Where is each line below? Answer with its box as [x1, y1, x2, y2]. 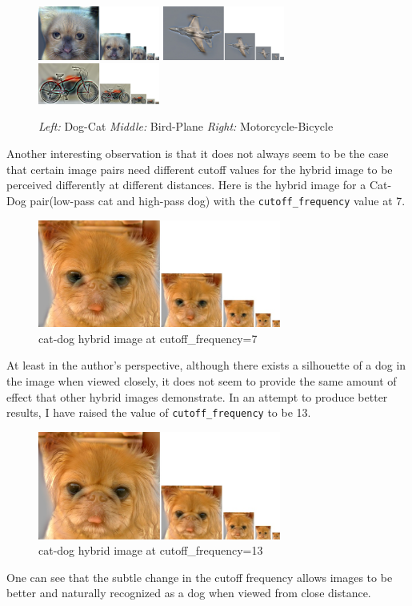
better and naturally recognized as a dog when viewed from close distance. [6, 584, 371, 601]
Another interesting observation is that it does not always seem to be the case [6, 145, 389, 162]
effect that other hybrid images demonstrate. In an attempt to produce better [6, 388, 388, 405]
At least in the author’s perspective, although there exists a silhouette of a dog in [6, 357, 406, 374]
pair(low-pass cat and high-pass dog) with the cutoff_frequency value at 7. [30, 192, 406, 208]
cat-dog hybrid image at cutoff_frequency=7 [38, 329, 258, 346]
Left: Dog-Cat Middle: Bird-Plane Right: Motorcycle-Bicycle [38, 118, 334, 135]
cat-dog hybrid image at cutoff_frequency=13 [38, 542, 263, 559]
